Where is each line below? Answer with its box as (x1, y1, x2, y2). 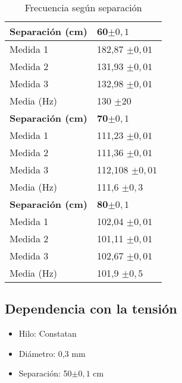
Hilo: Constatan (18, 327, 77, 340)
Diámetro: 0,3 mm (18, 347, 86, 359)
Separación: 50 (18, 367, 72, 379)
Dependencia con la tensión (5, 299, 177, 318)
